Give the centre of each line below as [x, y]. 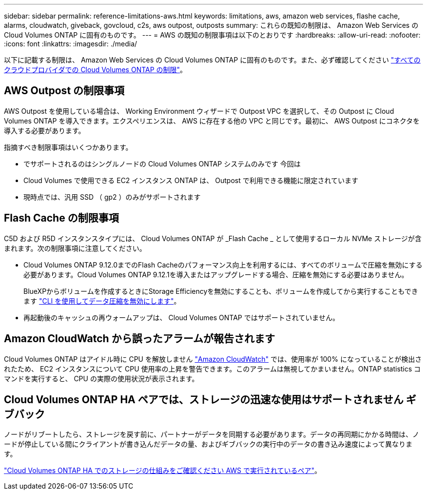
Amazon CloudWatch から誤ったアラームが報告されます [140, 339]
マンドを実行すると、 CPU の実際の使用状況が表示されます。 [101, 378]
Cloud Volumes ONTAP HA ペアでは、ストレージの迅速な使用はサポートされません [204, 399]
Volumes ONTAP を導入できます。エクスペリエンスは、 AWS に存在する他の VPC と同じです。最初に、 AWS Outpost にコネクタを [212, 121]
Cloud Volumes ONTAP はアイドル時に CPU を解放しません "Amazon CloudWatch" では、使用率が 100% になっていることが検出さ [213, 359]
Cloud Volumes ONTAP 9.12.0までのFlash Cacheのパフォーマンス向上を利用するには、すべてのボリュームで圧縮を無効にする [223, 265]
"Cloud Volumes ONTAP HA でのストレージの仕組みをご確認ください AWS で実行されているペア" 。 [163, 471]
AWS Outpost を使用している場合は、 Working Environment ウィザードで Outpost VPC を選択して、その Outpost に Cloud [199, 111]
